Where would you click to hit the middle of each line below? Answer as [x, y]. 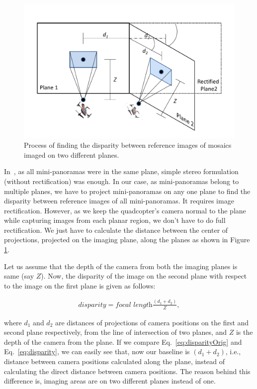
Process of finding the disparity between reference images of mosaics [128, 145]
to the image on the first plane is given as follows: [80, 285]
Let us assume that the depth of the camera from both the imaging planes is [121, 266]
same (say [19, 276]
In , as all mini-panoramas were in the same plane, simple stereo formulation [121, 171]
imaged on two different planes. [72, 154]
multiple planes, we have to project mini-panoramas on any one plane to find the [127, 191]
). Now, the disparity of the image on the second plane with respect [144, 276]
